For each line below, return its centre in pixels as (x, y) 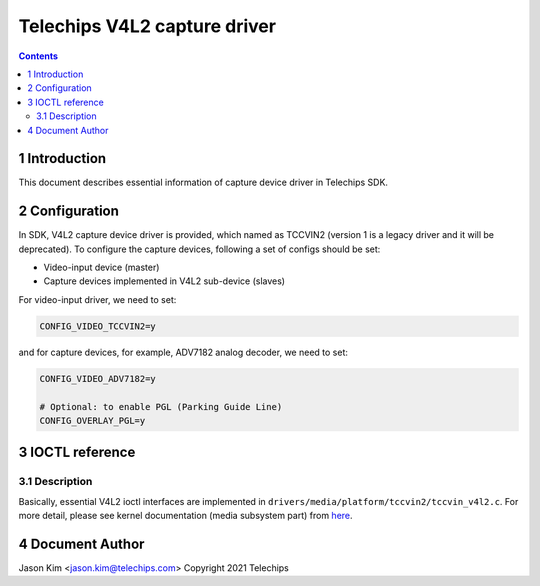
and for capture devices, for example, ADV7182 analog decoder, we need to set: (183, 352)
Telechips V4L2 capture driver (147, 26)
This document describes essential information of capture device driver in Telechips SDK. (203, 182)
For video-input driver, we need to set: (97, 299)
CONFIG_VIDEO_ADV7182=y (98, 378)
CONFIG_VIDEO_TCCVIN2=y (98, 326)
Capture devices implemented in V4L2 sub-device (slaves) (164, 281)
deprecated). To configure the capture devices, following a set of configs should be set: (199, 249)
